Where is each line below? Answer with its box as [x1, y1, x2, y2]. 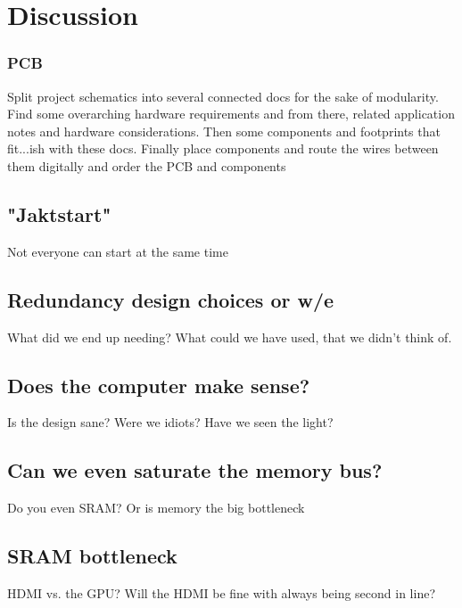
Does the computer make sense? [7, 371, 310, 398]
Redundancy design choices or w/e [7, 285, 334, 313]
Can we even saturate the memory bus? [7, 456, 383, 484]
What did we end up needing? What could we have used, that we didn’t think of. [7, 327, 452, 346]
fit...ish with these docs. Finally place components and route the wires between [7, 139, 439, 158]
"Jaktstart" [7, 200, 111, 227]
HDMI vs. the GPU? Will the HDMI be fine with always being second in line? [7, 583, 436, 602]
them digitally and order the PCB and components [7, 156, 286, 175]
